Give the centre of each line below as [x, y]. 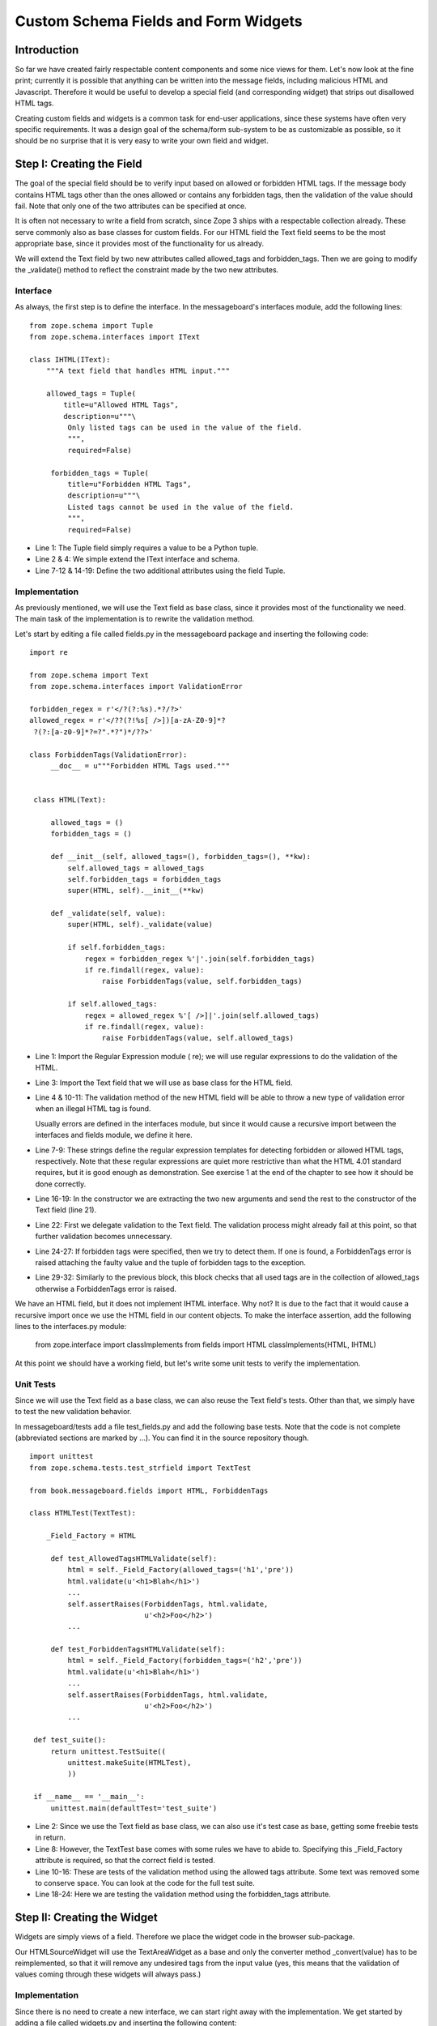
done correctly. [61, 1184]
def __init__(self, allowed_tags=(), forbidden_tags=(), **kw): [181, 857]
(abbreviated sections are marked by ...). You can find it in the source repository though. [162, 1438]
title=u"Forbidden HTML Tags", [129, 485]
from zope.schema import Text [89, 675]
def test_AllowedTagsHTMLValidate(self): [134, 1558]
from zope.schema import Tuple [91, 325]
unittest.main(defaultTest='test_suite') [134, 1808]
